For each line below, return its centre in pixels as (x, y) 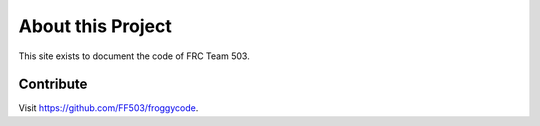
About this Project (95, 26)
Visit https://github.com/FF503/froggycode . (108, 108)
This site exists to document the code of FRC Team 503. (134, 56)
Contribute (53, 84)
